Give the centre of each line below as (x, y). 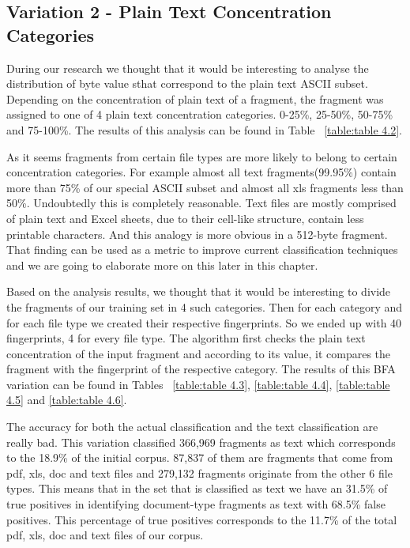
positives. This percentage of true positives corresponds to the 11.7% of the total (202, 519)
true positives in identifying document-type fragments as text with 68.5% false (196, 504)
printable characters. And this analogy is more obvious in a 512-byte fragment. (197, 234)
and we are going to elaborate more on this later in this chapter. (162, 265)
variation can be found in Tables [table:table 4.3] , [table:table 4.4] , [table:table (198, 384)
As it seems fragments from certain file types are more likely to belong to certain (202, 156)
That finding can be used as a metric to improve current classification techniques (202, 249)
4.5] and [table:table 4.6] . (67, 400)
